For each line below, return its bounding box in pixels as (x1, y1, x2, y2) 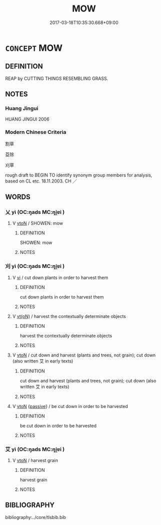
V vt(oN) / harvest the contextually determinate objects (12, 313, 126, 319)
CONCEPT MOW (5, 42, 62, 53)
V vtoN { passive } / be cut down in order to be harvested (12, 403, 128, 409)
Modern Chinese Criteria (5, 128, 66, 135)
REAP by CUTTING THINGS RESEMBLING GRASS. (5, 75, 108, 81)
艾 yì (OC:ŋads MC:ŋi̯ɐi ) (5, 445, 65, 452)
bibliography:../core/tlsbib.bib (5, 514, 66, 520)
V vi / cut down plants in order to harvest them (12, 274, 108, 280)
